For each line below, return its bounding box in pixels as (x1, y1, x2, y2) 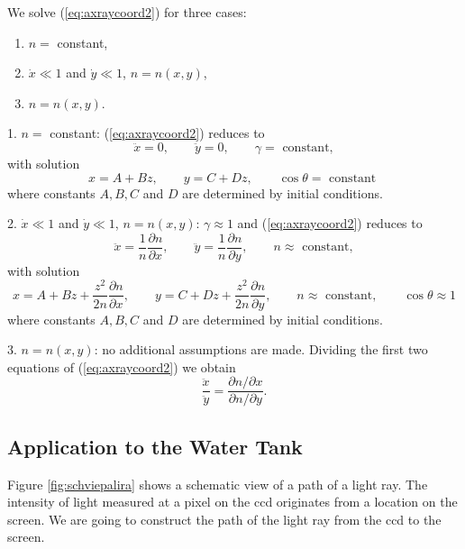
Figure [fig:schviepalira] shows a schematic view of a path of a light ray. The (7, 474, 428, 493)
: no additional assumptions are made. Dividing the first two (94, 340, 428, 359)
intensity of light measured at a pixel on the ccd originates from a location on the (7, 492, 458, 511)
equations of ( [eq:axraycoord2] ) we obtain (7, 357, 236, 376)
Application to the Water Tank (7, 432, 303, 460)
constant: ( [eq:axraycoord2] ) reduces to (50, 124, 265, 142)
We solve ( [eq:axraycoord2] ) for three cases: (7, 3, 247, 21)
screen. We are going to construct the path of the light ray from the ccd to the (7, 509, 442, 528)
